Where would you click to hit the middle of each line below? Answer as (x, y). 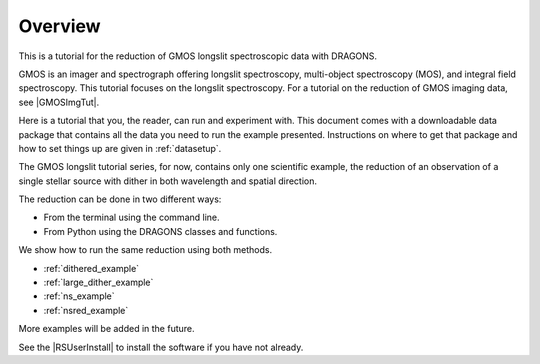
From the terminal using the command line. (131, 217)
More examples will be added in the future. (106, 329)
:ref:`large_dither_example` (98, 282)
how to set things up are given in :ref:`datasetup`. (120, 148)
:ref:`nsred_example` (86, 310)
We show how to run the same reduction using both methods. (145, 250)
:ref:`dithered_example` (91, 268)
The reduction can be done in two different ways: (120, 199)
